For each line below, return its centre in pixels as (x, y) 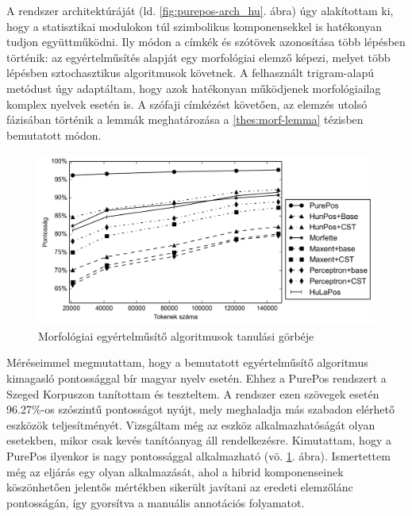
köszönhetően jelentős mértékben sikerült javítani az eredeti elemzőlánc (180, 487)
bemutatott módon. (54, 135)
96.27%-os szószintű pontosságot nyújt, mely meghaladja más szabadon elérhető (200, 409)
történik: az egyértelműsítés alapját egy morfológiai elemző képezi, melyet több (198, 57)
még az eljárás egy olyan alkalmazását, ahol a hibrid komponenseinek (175, 471)
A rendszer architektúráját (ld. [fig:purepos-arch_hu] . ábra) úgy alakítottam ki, (200, 10)
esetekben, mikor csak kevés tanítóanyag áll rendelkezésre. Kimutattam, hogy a (199, 440)
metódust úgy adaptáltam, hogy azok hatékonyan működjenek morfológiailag (194, 88)
